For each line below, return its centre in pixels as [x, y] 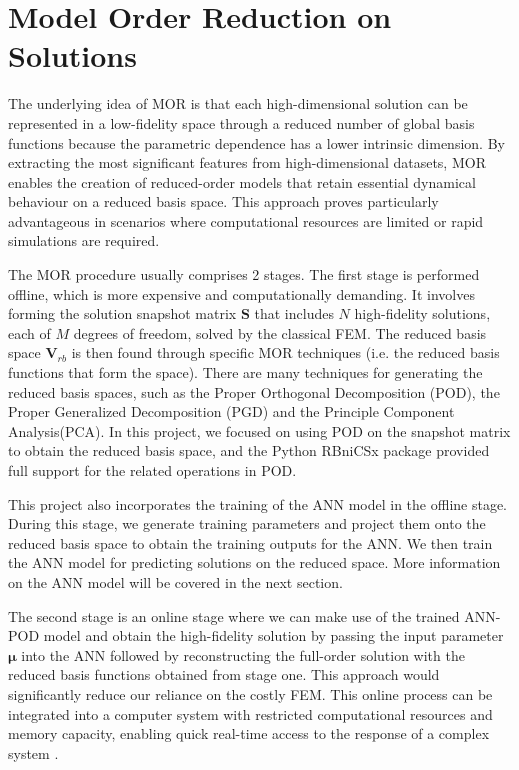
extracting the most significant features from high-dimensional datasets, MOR [247, 162]
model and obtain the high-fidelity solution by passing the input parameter [273, 635]
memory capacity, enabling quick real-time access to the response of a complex [249, 733]
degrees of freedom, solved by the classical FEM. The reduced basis [280, 332]
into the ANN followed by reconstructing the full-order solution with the [243, 654]
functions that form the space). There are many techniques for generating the [245, 372]
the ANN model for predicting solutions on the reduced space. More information [254, 562]
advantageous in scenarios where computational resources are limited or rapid [246, 220]
